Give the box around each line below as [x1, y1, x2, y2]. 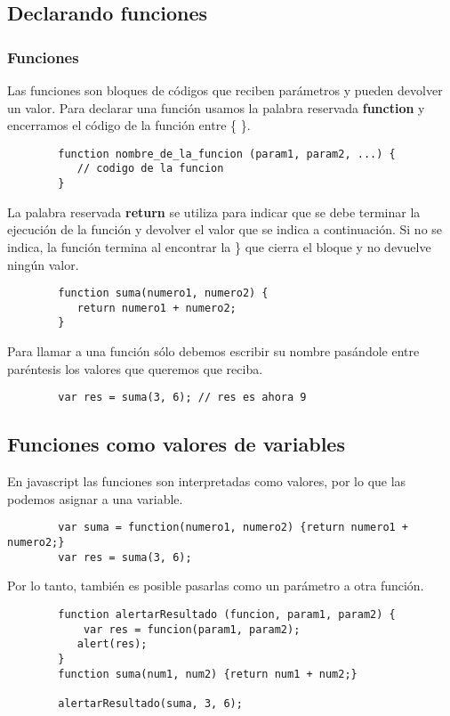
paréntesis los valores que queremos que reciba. [7, 359, 263, 378]
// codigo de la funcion [76, 162, 224, 175]
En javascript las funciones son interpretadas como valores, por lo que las [7, 472, 406, 491]
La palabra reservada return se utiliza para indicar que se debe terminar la [7, 202, 421, 221]
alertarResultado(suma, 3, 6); [58, 696, 243, 710]
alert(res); [76, 638, 148, 651]
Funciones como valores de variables [7, 430, 345, 458]
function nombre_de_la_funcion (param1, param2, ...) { [58, 147, 396, 160]
